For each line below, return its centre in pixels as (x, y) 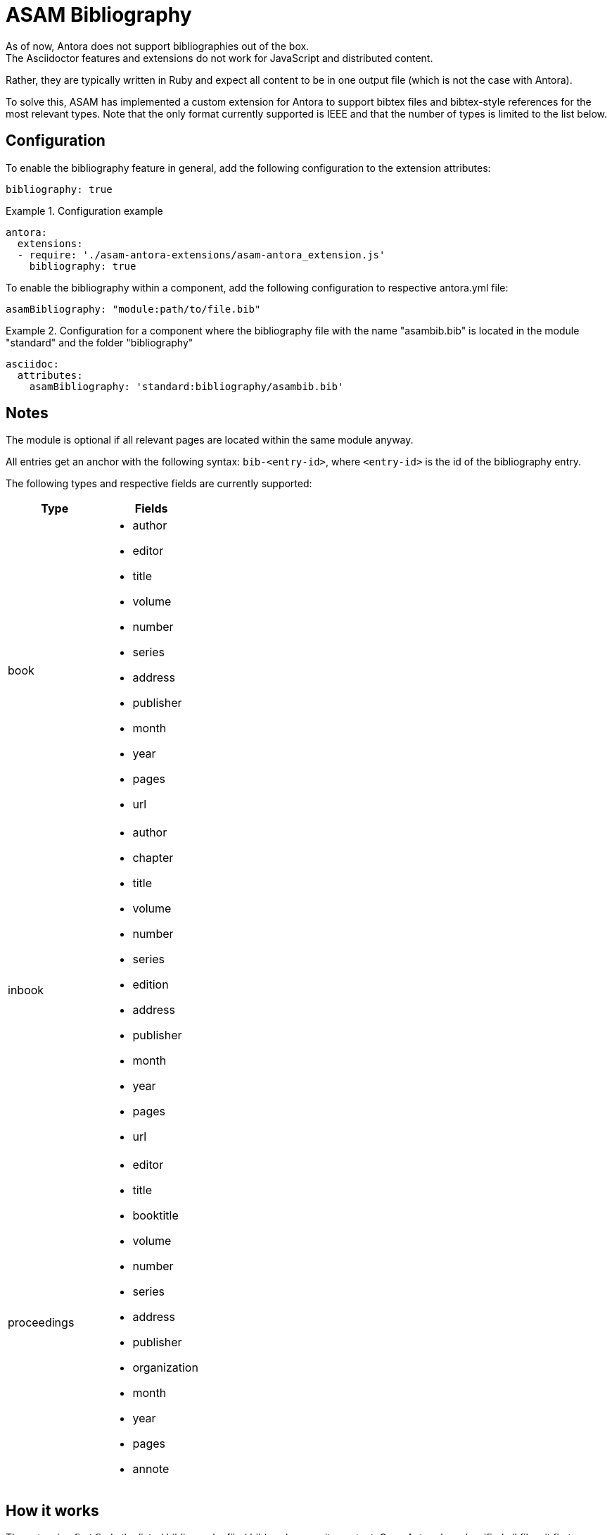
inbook (26, 990)
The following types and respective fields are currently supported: (159, 484)
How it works (52, 1510)
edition (151, 985)
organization (165, 1368)
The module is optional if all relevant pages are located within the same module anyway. (210, 440)
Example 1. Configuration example (84, 211)
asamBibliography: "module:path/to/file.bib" (133, 309)
